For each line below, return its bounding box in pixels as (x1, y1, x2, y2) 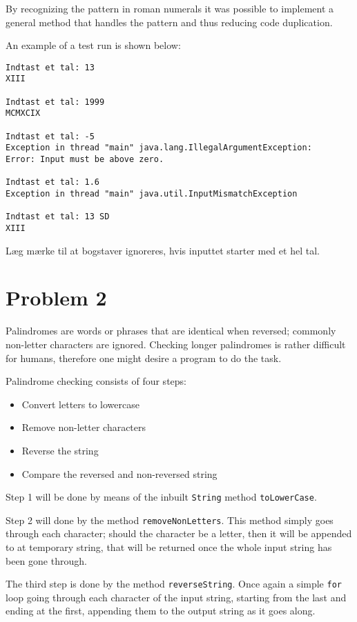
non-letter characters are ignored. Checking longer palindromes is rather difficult (6, 337, 346, 351)
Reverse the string (21, 443, 99, 457)
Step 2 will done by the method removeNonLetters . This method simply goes (6, 512, 334, 527)
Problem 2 (6, 283, 107, 312)
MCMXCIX (6, 108, 41, 119)
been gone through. (6, 553, 87, 568)
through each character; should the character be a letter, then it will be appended (6, 526, 352, 541)
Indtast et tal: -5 (6, 131, 95, 141)
